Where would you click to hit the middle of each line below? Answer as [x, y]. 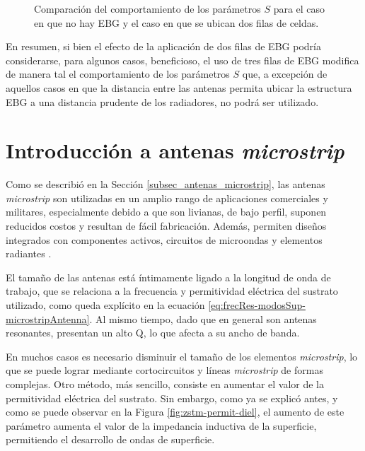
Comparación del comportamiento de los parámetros [147, 8]
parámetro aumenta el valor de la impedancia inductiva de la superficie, [161, 425]
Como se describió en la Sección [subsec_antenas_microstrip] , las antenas [166, 184]
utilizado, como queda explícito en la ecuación [105, 305]
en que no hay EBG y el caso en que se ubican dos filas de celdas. [176, 22]
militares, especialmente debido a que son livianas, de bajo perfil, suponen [166, 212]
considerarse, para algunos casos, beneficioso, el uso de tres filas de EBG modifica [182, 60]
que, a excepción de [285, 74]
